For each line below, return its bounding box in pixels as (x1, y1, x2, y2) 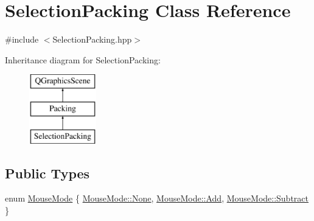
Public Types (5, 163, 90, 182)
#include (5, 33, 39, 46)
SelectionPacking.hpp (52, 33, 132, 46)
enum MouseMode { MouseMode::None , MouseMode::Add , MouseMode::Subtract (5, 192, 309, 205)
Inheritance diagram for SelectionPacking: (5, 53, 161, 66)
